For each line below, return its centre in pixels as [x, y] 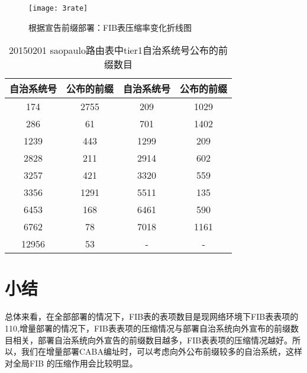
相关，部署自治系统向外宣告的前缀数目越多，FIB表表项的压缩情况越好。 [153, 340]
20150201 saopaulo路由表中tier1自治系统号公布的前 [118, 50]
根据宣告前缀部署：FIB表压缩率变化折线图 [110, 27]
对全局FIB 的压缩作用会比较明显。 [71, 363]
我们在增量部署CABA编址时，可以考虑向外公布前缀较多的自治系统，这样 [162, 351]
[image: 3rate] [58, 8]
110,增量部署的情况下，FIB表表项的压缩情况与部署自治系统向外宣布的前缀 [148, 328]
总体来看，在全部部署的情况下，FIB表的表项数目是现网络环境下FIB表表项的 [152, 316]
